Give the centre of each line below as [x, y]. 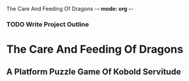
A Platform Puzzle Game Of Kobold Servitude [94, 72]
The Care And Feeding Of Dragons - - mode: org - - [70, 9]
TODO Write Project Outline [48, 24]
